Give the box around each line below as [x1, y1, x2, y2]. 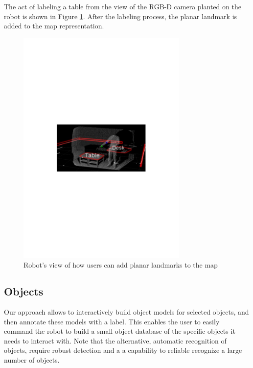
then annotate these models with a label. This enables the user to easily [4, 316, 220, 326]
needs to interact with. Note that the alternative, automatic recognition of [4, 335, 227, 345]
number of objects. [4, 354, 60, 365]
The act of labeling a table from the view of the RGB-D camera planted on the [4, 1, 241, 11]
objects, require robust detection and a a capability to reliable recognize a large [4, 345, 242, 355]
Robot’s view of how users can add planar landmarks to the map [23, 260, 218, 270]
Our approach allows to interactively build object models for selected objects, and [4, 306, 249, 317]
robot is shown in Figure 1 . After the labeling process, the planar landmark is [4, 11, 237, 21]
